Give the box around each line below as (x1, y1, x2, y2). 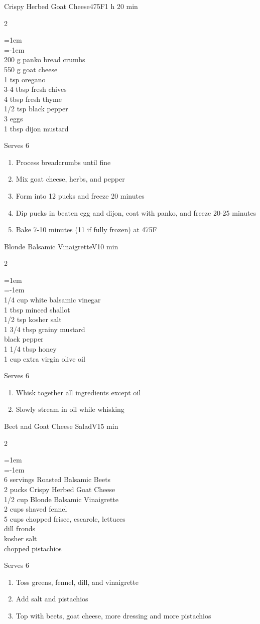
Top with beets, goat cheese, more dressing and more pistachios (16, 610, 211, 620)
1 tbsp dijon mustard (4, 123, 69, 133)
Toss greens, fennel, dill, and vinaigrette (16, 576, 139, 587)
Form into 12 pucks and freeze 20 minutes (16, 190, 145, 201)
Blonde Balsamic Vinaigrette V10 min (4, 241, 118, 251)
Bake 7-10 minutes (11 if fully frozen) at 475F (16, 224, 157, 235)
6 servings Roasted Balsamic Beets (4, 474, 111, 485)
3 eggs (4, 113, 23, 123)
